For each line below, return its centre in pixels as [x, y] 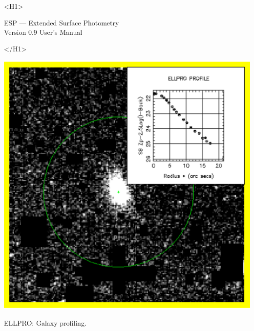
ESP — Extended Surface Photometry [62, 22]
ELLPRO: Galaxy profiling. [45, 322]
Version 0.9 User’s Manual [43, 32]
